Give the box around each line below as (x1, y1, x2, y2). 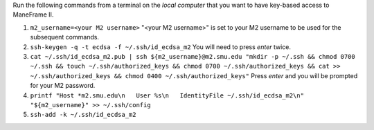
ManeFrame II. (12, 10, 54, 19)
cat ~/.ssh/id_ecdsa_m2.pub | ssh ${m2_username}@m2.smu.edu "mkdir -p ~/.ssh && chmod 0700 (30, 53, 356, 60)
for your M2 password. (30, 82, 96, 90)
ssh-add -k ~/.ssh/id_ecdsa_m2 (30, 111, 136, 119)
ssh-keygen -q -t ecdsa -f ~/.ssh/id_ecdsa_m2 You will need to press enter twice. (30, 42, 291, 51)
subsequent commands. (30, 33, 100, 41)
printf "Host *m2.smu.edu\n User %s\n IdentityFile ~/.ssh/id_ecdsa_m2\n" (30, 91, 305, 100)
